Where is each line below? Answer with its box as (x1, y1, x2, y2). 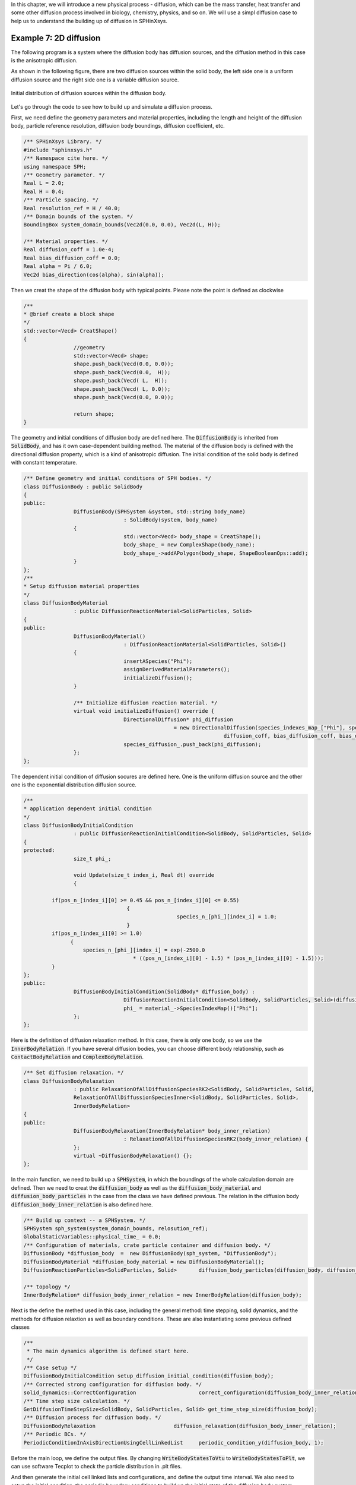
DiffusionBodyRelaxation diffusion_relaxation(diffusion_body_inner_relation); (23, 1423, 336, 1429)
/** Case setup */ (23, 1364, 77, 1372)
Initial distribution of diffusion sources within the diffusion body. (11, 90, 167, 97)
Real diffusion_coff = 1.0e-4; (23, 247, 115, 253)
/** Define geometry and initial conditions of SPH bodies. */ (23, 475, 212, 482)
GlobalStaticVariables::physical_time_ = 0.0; (23, 1233, 161, 1240)
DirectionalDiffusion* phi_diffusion (123, 716, 234, 723)
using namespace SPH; (23, 163, 87, 170)
